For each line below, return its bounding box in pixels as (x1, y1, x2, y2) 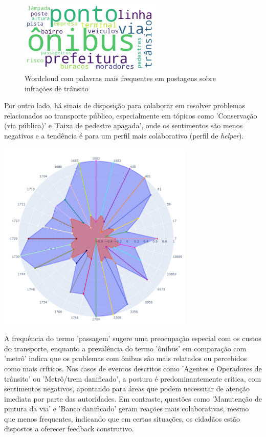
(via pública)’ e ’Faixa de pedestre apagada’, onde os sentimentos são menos (4, 120, 243, 131)
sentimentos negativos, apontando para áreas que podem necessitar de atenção (4, 383, 250, 394)
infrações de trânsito (25, 83, 88, 93)
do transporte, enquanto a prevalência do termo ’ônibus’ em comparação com (4, 343, 247, 353)
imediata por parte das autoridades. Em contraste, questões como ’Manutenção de (4, 393, 262, 404)
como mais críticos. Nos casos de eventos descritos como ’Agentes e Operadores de (4, 363, 262, 373)
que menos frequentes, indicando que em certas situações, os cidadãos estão (4, 413, 240, 424)
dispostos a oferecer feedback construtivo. (4, 423, 134, 434)
